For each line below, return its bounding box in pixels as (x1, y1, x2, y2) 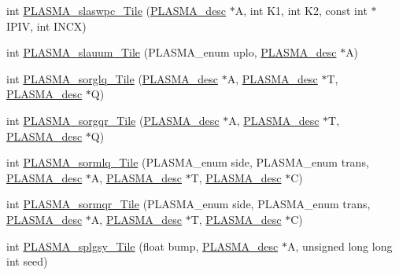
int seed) (6, 253, 48, 269)
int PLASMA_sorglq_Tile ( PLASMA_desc (6, 70, 218, 86)
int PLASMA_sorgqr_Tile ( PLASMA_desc (6, 112, 220, 128)
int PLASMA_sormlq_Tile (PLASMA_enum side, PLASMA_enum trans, (6, 154, 369, 170)
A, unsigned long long (286, 237, 393, 254)
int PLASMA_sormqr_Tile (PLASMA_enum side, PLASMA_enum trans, (6, 196, 371, 212)
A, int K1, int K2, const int (235, 2, 368, 18)
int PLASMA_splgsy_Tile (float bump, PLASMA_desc (6, 237, 279, 254)
